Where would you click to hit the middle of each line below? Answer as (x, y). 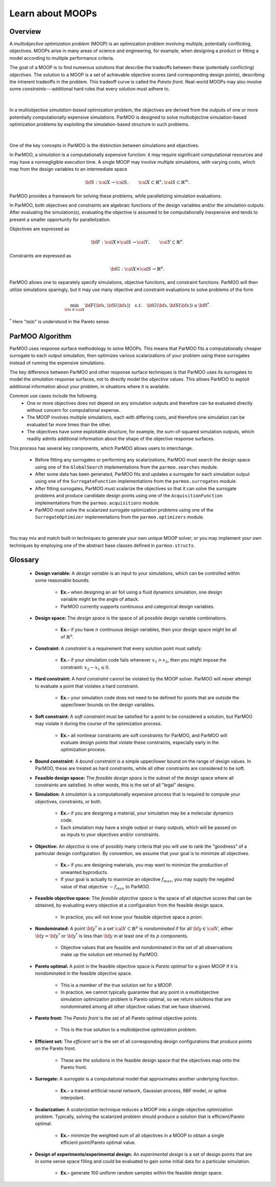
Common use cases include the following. (54, 396)
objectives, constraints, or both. (68, 801)
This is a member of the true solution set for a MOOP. (117, 985)
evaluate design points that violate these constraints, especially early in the (140, 742)
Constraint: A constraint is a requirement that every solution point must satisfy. (118, 649)
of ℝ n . (67, 636)
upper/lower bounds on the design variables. (108, 705)
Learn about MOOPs (53, 13)
